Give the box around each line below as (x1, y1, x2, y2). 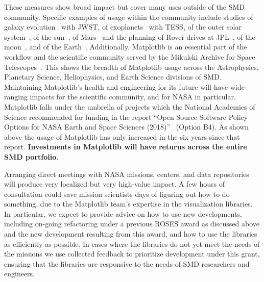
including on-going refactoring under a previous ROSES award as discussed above (4, 218, 259, 229)
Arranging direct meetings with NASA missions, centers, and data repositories (4, 168, 249, 179)
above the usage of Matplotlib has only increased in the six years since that (4, 131, 240, 142)
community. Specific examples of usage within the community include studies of (4, 11, 253, 22)
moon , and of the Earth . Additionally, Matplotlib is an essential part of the (4, 41, 247, 52)
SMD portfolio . (4, 151, 59, 162)
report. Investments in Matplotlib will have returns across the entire (4, 141, 247, 152)
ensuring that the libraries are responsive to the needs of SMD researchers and (4, 258, 250, 269)
